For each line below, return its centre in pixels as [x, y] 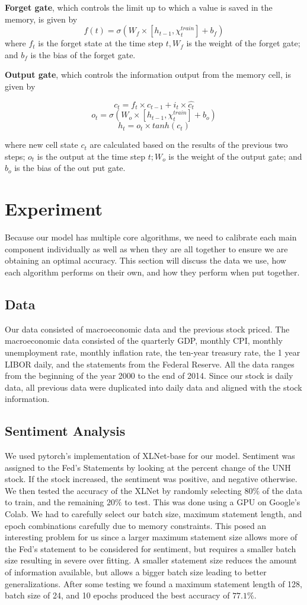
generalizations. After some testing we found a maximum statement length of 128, [154, 583]
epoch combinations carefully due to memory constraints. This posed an [136, 525]
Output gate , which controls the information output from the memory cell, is [148, 75]
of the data [282, 490]
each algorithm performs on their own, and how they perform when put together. [152, 272]
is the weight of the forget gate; [243, 43]
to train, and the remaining [55, 502]
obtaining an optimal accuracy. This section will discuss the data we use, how [145, 260]
